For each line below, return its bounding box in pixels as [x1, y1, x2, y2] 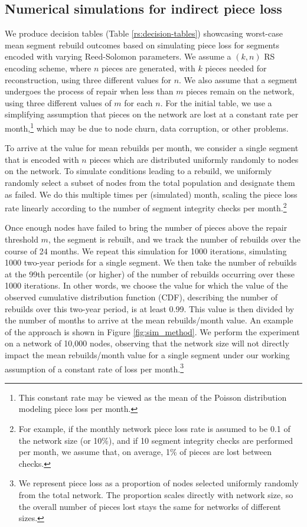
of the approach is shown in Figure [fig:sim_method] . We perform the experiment [5, 325, 300, 338]
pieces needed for [205, 61, 267, 74]
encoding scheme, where [5, 61, 92, 74]
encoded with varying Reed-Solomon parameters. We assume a [5, 50, 231, 63]
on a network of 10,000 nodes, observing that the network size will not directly [5, 337, 289, 349]
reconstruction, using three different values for [5, 73, 171, 86]
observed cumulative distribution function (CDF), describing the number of [5, 290, 278, 303]
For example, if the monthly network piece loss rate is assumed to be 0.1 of [18, 422, 290, 434]
